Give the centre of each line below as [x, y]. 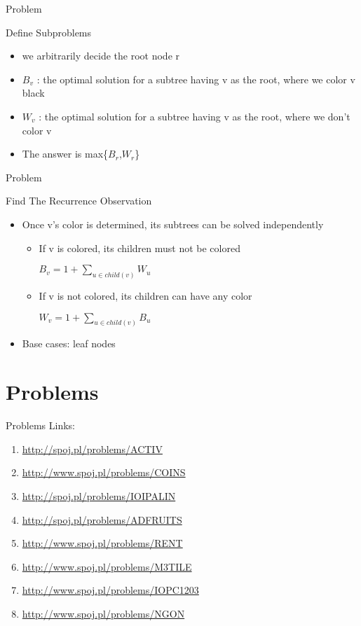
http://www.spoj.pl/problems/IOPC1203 [110, 590]
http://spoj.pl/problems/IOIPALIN [99, 495]
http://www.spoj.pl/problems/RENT [102, 543]
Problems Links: [40, 425]
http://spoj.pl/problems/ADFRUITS [102, 519]
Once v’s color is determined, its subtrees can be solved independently [173, 224]
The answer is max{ [65, 154]
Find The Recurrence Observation [79, 201]
